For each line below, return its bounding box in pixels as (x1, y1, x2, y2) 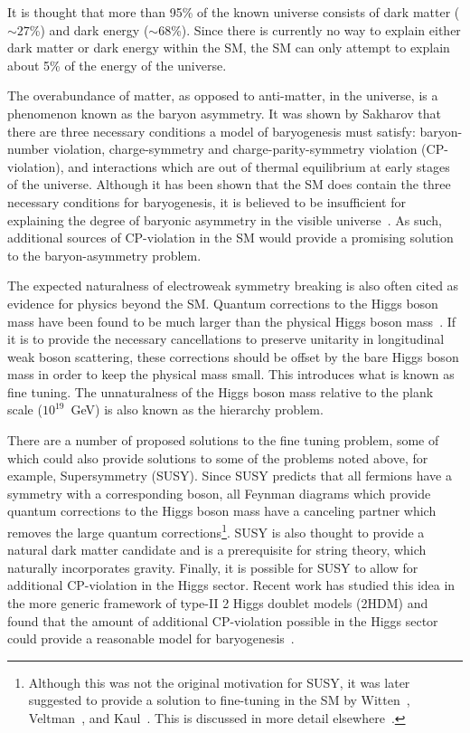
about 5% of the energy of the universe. (7, 55, 227, 74)
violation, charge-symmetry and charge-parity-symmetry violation (52, 139, 418, 158)
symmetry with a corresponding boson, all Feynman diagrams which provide (7, 483, 431, 502)
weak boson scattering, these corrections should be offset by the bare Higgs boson (7, 347, 459, 366)
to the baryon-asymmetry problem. (7, 245, 202, 264)
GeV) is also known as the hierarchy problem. (70, 400, 324, 419)
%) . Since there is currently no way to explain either (171, 20, 461, 39)
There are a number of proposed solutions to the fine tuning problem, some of (7, 431, 439, 450)
